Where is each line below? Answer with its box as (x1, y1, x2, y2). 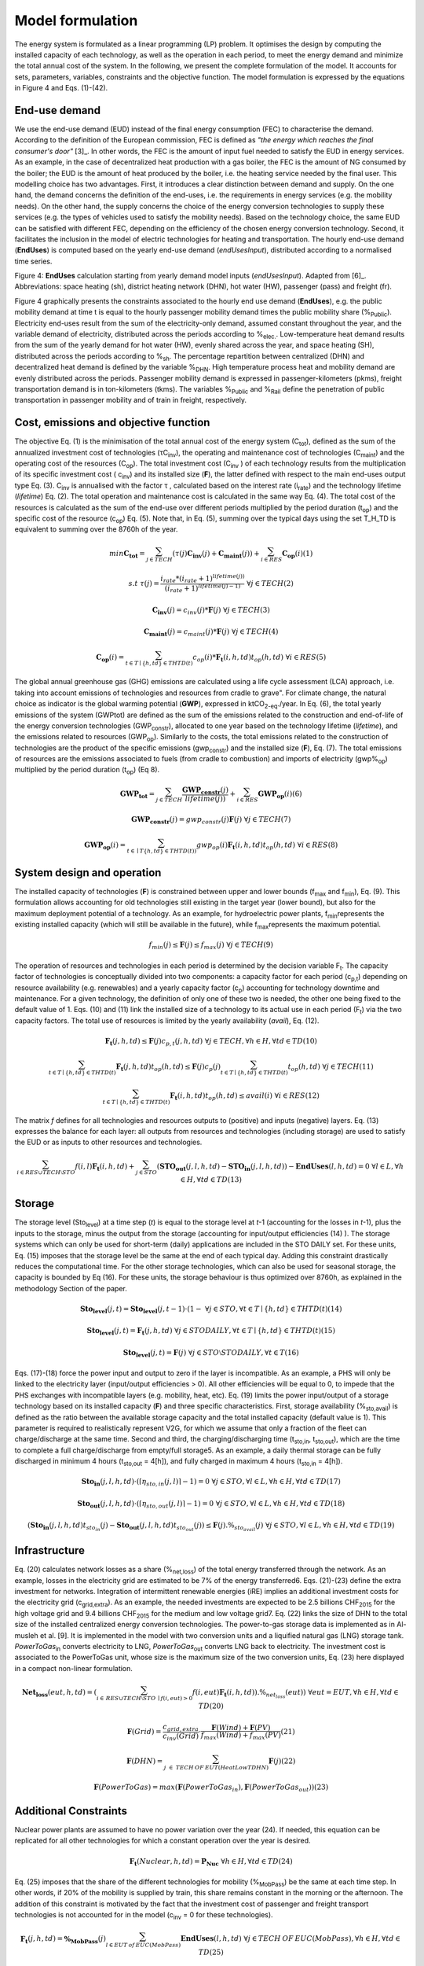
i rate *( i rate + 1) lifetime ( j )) (160, 572, 245, 585)
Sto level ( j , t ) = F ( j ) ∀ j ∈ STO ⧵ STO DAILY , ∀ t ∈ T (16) (122, 1348, 299, 1359)
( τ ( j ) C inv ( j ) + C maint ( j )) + (172, 549, 260, 560)
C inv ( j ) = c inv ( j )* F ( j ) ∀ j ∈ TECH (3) (152, 606, 270, 617)
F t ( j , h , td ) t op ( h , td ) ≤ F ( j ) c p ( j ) (115, 1062, 221, 1073)
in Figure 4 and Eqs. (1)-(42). (14, 83, 108, 93)
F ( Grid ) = (126, 1727, 162, 1736)
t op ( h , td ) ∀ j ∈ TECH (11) (287, 1062, 374, 1073)
